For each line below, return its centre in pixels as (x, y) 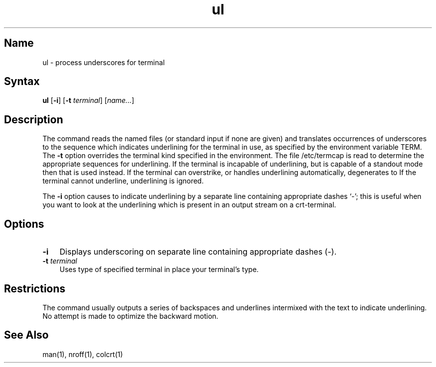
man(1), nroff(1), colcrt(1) (83, 354)
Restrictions (35, 288)
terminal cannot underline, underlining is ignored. (123, 181)
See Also (26, 335)
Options (24, 224)
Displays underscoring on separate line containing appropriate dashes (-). (198, 252)
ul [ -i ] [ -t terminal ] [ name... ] (88, 100)
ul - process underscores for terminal (104, 62)
